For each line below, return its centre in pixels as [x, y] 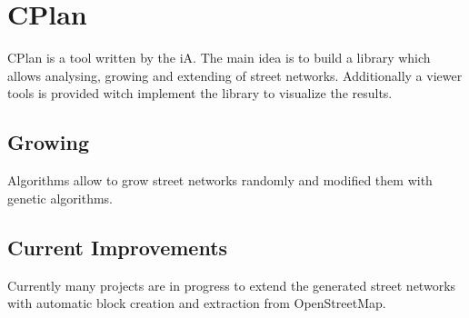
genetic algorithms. [60, 198]
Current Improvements [118, 247]
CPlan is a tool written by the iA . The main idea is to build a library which [219, 58]
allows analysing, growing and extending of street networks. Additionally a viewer [235, 75]
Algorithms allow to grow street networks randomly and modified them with [220, 180]
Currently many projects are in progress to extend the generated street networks [232, 285]
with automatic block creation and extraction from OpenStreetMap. [197, 303]
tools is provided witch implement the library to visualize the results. [200, 93]
